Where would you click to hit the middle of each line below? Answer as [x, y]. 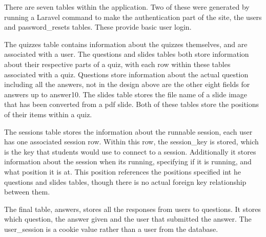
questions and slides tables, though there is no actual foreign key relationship [125, 181]
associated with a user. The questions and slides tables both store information [127, 54]
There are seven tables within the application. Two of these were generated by [127, 7]
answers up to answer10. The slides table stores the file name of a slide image [126, 94]
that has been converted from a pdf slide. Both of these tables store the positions [132, 104]
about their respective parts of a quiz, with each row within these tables [117, 64]
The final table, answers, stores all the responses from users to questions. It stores [132, 209]
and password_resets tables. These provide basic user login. [98, 27]
